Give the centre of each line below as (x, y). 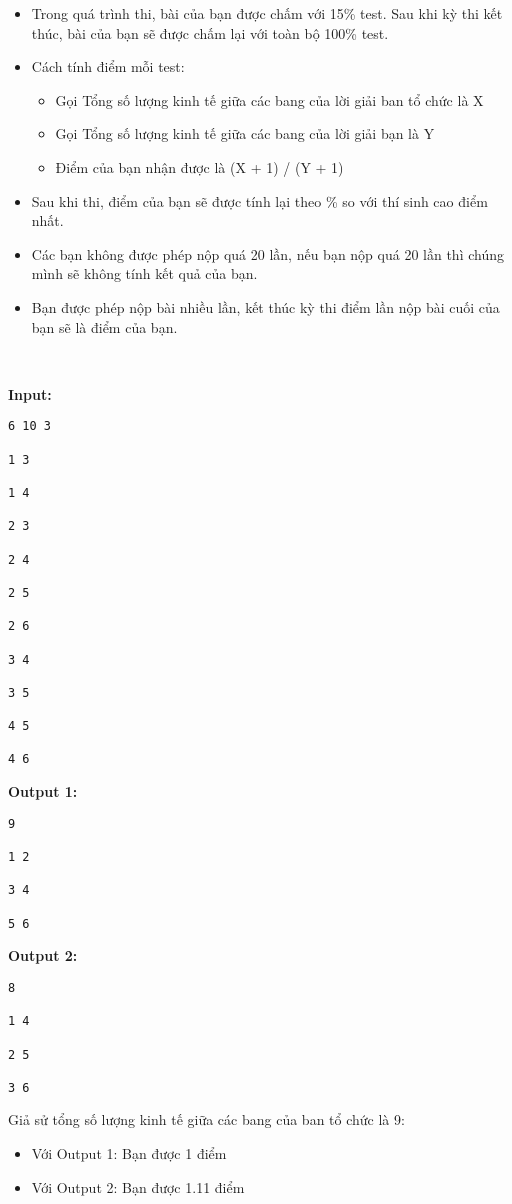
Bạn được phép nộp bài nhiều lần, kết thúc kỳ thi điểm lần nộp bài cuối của (265, 306)
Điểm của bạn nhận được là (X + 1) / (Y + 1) (199, 166)
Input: (30, 393)
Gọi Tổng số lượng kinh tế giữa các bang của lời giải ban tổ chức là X (269, 99)
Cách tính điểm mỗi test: (108, 66)
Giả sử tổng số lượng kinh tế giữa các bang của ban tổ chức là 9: (206, 1119)
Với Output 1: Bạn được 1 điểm (129, 1153)
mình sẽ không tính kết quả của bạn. (144, 273)
